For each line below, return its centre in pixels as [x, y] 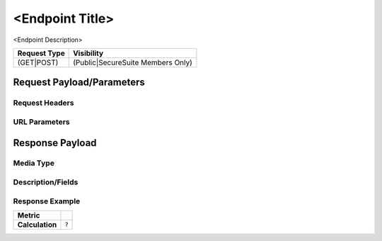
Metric [29, 215]
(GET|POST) [38, 62]
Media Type [34, 163]
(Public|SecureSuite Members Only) [133, 62]
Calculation [37, 225]
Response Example [47, 201]
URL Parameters [41, 122]
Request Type [41, 53]
